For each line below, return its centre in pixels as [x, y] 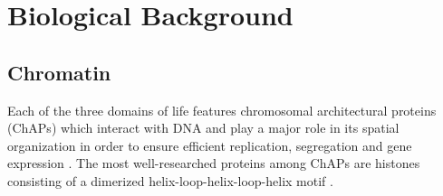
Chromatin [59, 72]
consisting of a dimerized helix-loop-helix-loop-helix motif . [170, 180]
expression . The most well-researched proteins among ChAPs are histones [214, 163]
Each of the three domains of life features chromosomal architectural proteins [222, 110]
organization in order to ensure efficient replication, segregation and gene [210, 145]
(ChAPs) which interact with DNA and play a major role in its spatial [203, 128]
